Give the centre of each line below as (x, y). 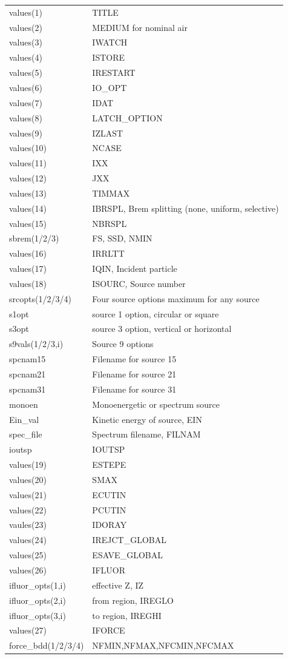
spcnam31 (28, 389)
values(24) (28, 540)
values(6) (26, 87)
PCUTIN (109, 509)
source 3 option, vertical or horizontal (162, 329)
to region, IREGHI (127, 615)
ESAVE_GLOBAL (127, 555)
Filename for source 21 (134, 374)
